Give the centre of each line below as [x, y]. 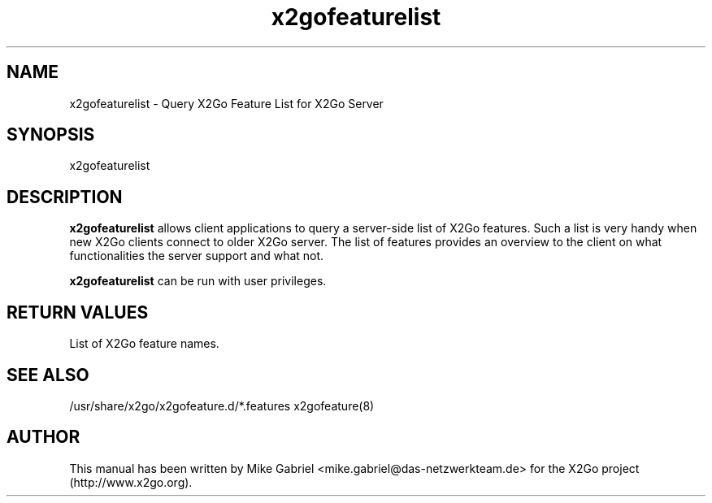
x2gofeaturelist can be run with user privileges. [198, 281]
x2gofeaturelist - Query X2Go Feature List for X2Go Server [226, 103]
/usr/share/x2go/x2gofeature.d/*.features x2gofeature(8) [222, 405]
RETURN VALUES [78, 312]
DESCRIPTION [65, 197]
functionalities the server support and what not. [197, 256]
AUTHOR [43, 437]
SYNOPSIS [51, 135]
